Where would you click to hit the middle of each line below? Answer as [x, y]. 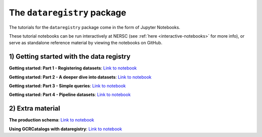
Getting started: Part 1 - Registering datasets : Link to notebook [73, 68]
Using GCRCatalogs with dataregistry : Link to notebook [65, 129]
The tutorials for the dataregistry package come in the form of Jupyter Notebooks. [95, 27]
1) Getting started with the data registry [70, 57]
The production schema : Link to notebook [52, 120]
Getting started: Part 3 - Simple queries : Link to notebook [67, 86]
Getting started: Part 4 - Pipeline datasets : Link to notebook [70, 95]
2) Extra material [35, 109]
